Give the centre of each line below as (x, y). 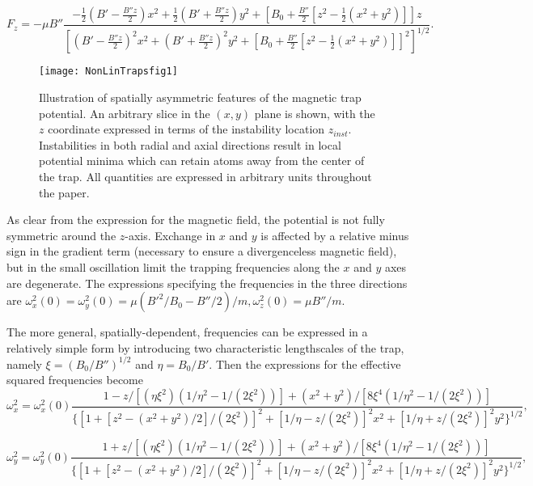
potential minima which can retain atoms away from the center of (202, 161)
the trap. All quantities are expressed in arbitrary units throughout (205, 176)
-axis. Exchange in (170, 235)
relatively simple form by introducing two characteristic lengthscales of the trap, (205, 347)
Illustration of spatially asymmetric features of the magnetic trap (200, 97)
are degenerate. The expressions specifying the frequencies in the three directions (207, 283)
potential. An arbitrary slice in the (125, 113)
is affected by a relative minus (335, 235)
